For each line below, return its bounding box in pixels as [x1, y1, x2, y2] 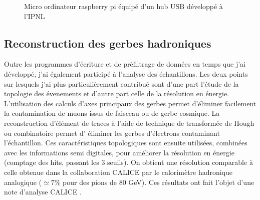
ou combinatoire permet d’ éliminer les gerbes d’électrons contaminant [4, 127, 220, 138]
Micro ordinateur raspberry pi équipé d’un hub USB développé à [24, 1, 223, 11]
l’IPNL [24, 11, 45, 21]
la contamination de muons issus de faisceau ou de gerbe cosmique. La [4, 108, 220, 118]
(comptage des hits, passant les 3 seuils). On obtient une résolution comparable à [4, 157, 253, 167]
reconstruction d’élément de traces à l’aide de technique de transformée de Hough [4, 117, 254, 128]
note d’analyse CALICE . [4, 186, 82, 197]
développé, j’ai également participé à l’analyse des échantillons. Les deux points [4, 68, 248, 79]
